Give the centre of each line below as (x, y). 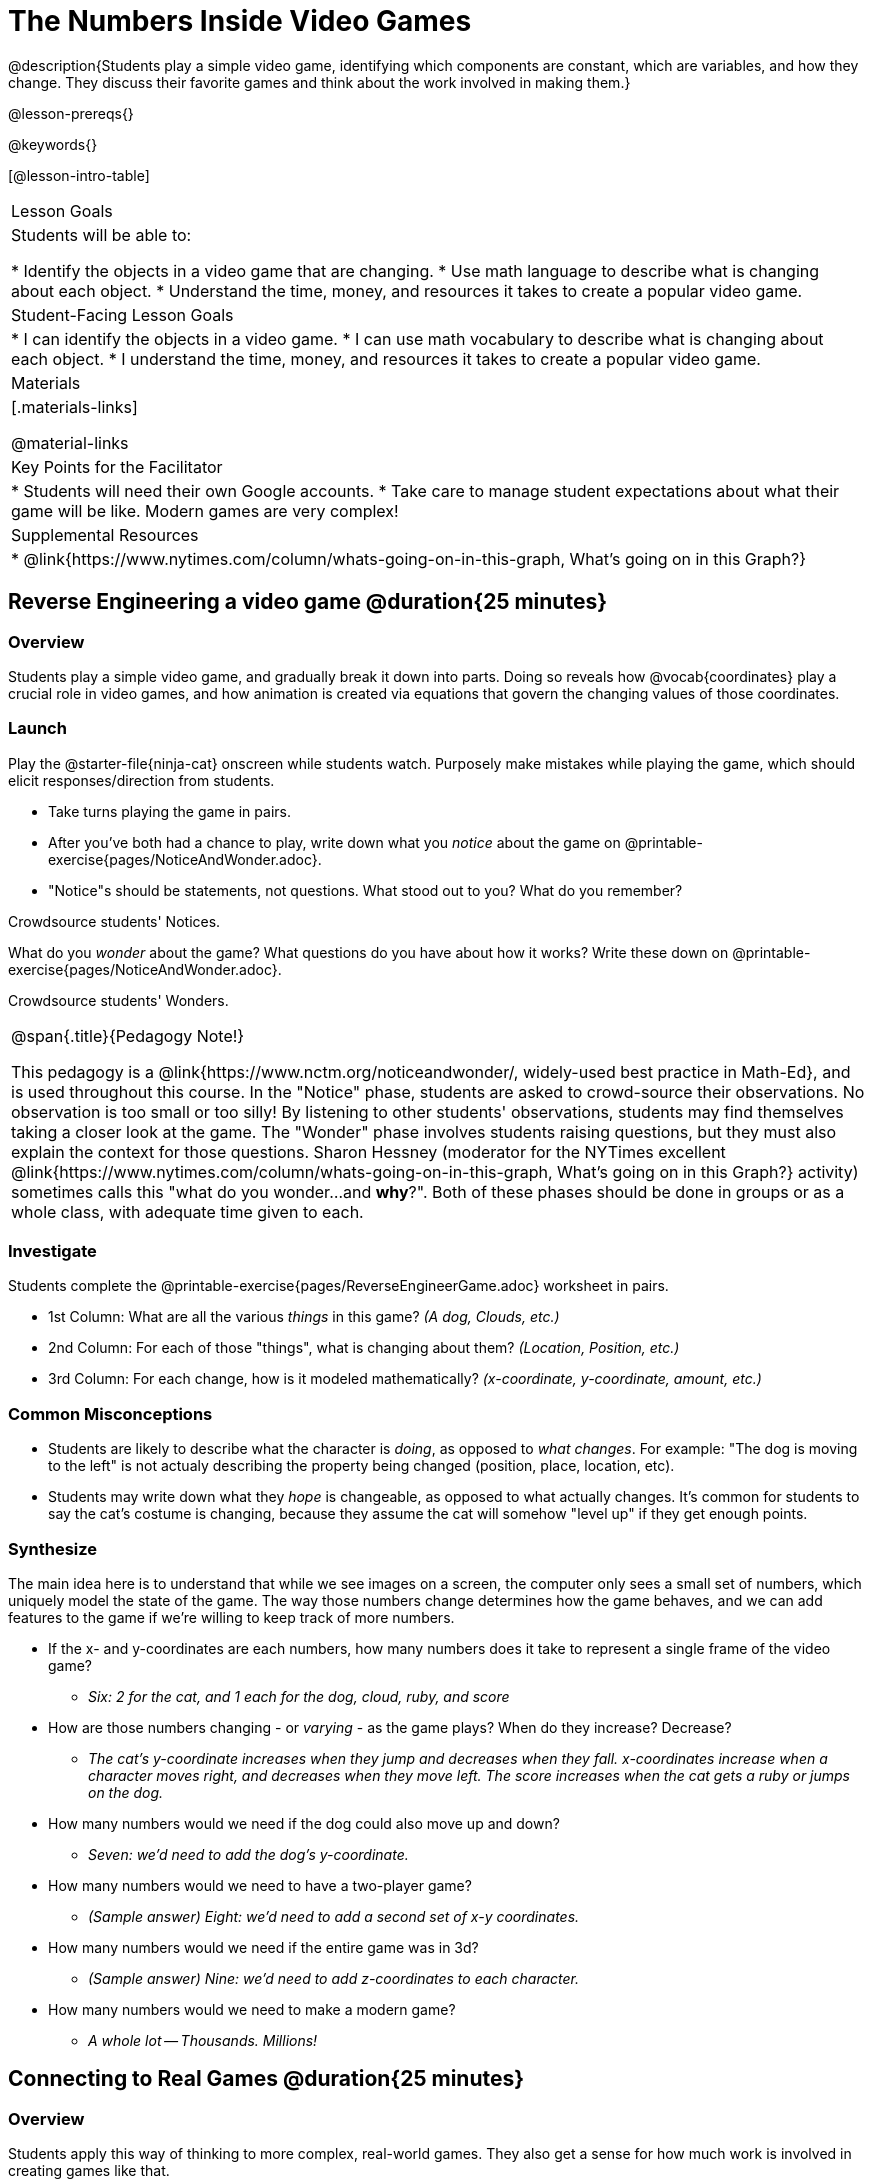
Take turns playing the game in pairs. (169, 811)
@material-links (70, 442)
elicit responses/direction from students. (141, 780)
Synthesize (53, 1548)
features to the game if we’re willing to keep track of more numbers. (231, 1617)
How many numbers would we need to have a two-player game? (260, 1885)
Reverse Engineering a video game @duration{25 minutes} (308, 602)
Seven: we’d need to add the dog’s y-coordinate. (248, 1854)
